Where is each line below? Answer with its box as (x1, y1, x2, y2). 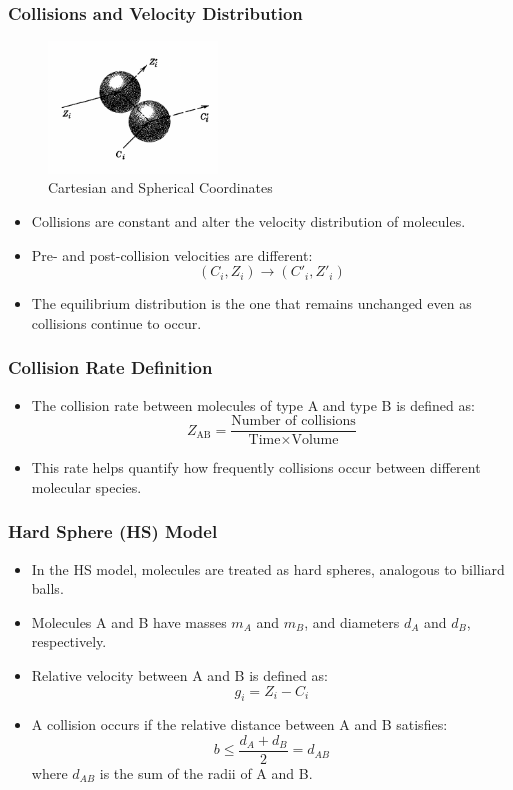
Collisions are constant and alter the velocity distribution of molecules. (31, 210, 466, 231)
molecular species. (31, 476, 142, 497)
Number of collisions (231, 414, 356, 429)
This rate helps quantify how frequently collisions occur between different (31, 457, 481, 478)
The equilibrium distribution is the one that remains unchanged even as (31, 293, 472, 314)
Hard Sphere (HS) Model (8, 519, 218, 544)
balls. (31, 578, 64, 599)
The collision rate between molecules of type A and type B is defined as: (31, 394, 475, 415)
